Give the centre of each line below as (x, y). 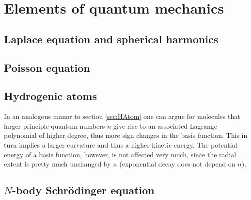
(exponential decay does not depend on (177, 164)
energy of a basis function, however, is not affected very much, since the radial (120, 154)
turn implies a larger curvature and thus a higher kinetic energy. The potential (121, 144)
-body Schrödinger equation (83, 190)
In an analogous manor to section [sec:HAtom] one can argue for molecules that (122, 116)
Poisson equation (47, 67)
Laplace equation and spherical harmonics (111, 39)
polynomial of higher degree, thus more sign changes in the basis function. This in (126, 135)
